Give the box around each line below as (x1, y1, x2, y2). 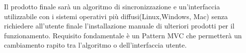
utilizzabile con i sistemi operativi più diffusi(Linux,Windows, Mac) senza (4, 11, 228, 21)
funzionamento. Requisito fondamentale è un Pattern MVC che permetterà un (4, 30, 242, 40)
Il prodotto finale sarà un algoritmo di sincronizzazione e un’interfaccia (4, 1, 220, 11)
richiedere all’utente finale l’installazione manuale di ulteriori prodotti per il (4, 21, 235, 31)
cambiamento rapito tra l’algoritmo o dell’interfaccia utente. (4, 40, 187, 50)
